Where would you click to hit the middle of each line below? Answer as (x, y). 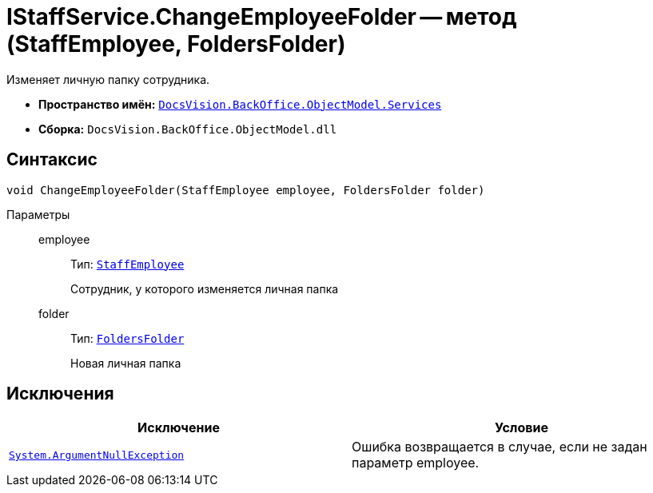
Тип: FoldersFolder (127, 338)
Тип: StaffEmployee (127, 264)
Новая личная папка (126, 363)
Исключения (60, 394)
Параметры (38, 214)
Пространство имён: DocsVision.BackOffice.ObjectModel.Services (240, 104)
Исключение (179, 428)
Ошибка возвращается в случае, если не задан (500, 447)
